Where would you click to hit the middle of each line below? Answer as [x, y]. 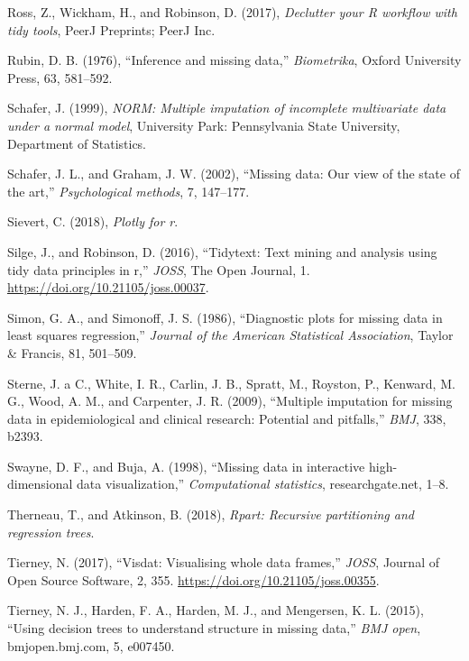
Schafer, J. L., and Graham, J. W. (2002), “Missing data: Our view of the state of [234, 174]
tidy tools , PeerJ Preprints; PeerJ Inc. [111, 29]
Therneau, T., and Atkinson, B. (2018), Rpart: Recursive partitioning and [211, 514]
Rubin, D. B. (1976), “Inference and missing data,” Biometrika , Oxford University [234, 60]
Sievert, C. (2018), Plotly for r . [93, 221]
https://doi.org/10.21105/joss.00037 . [108, 287]
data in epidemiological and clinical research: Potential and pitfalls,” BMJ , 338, [227, 418]
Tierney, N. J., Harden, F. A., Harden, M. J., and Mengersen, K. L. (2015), [216, 610]
